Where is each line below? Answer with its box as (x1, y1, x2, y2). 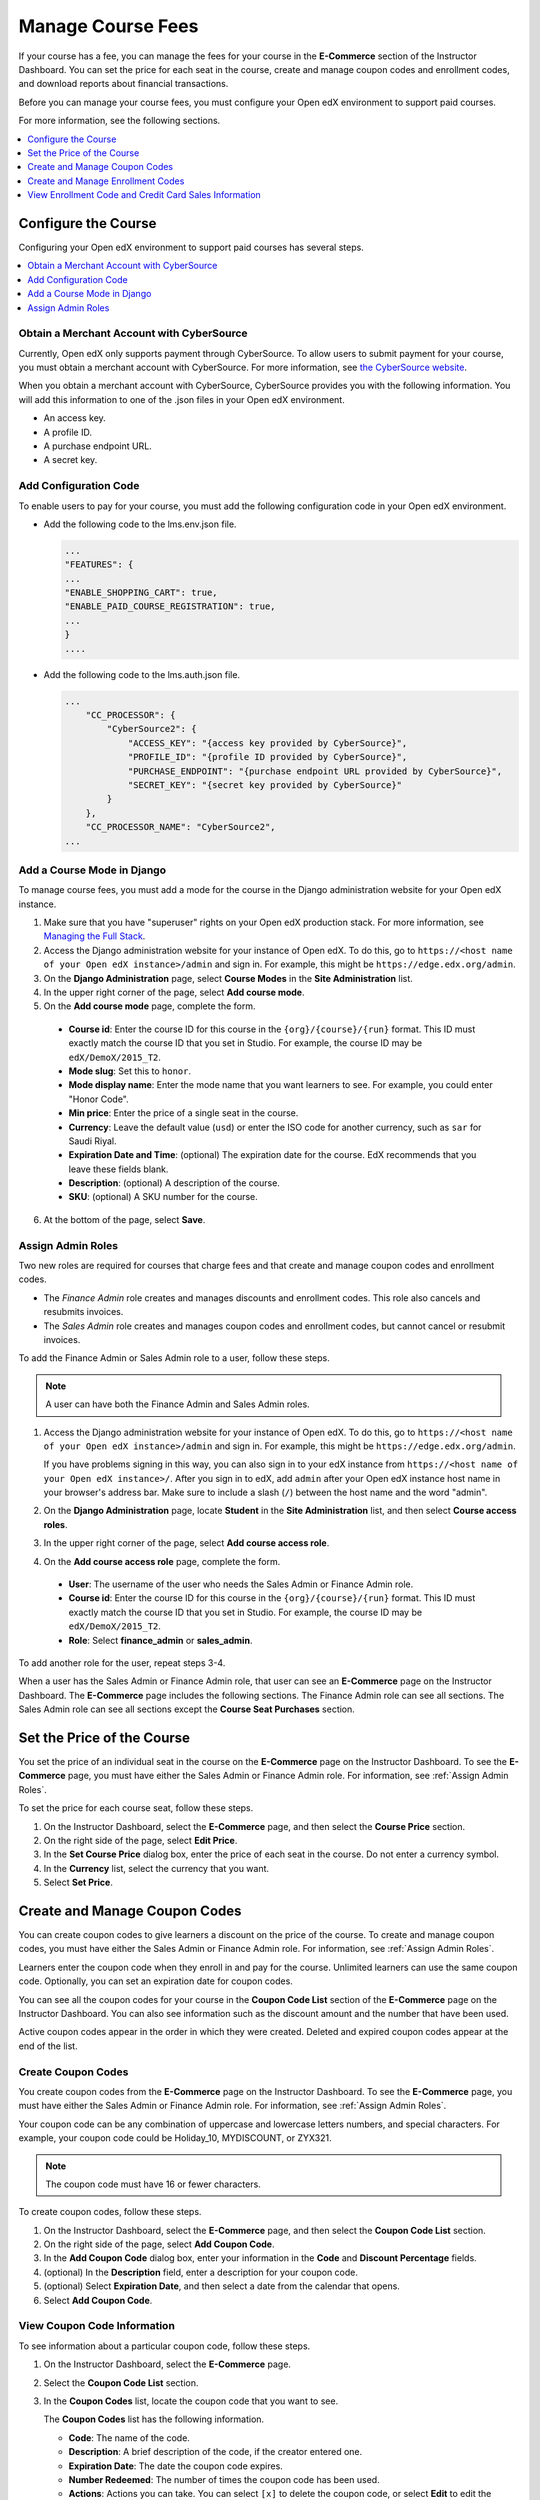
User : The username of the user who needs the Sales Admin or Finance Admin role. (68, 1578, 414, 1590)
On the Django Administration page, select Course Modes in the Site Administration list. (43, 972, 414, 984)
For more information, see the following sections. (18, 115, 221, 127)
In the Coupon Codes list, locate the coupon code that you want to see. (43, 2395, 339, 2407)
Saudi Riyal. (68, 1135, 117, 1147)
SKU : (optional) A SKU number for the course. (68, 1191, 259, 1203)
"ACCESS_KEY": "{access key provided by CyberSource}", (127, 737, 408, 749)
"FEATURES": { (64, 559, 134, 570)
